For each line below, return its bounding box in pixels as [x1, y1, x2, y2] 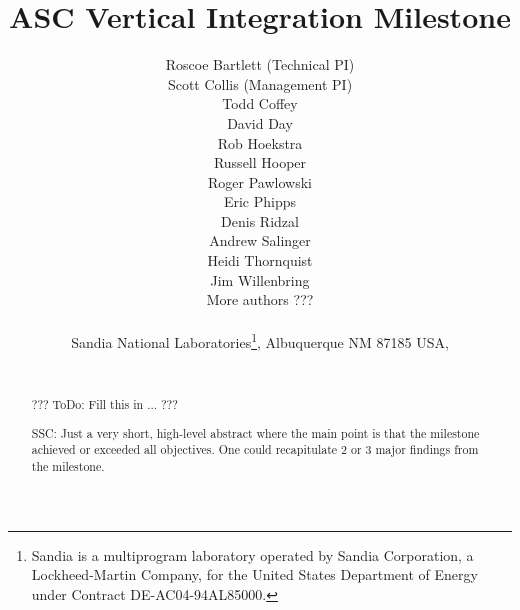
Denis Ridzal [221, 210, 299, 231]
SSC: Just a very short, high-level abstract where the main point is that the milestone [31, 424, 480, 441]
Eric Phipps [223, 191, 297, 212]
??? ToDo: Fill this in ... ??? [31, 396, 178, 413]
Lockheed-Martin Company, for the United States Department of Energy [31, 564, 478, 585]
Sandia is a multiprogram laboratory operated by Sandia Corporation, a [31, 544, 474, 565]
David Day [227, 112, 293, 133]
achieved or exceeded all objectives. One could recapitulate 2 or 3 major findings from [31, 441, 479, 458]
